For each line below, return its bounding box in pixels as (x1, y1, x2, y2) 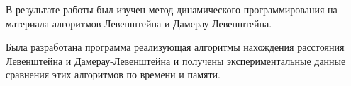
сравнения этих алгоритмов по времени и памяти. (6, 67, 221, 82)
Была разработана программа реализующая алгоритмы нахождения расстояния (6, 39, 345, 54)
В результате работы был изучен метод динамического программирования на (6, 2, 338, 16)
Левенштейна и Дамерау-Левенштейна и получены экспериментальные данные (6, 53, 346, 68)
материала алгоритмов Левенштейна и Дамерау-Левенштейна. (6, 16, 272, 30)
